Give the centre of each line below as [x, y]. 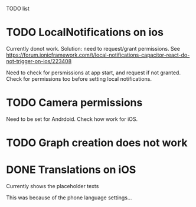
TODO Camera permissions [74, 103]
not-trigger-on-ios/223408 [39, 61]
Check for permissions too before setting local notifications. [79, 78]
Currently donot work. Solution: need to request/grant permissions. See [93, 48]
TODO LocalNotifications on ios [85, 32]
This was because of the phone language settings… [69, 198]
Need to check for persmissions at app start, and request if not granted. [94, 73]
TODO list [18, 9]
